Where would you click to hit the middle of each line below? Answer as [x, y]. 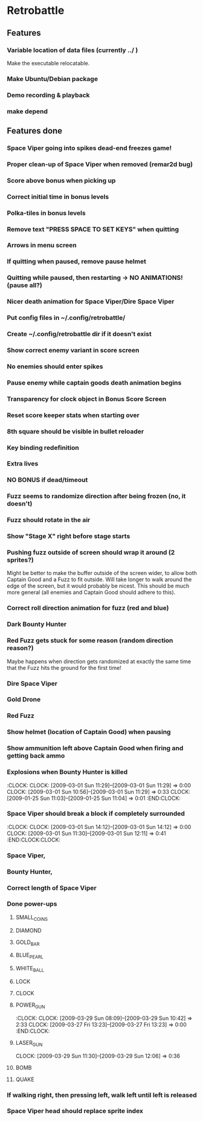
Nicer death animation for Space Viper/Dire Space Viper [91, 302]
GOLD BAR [27, 943]
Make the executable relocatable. [48, 63]
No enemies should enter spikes [55, 366]
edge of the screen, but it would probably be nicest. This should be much [98, 586]
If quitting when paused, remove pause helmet [77, 262]
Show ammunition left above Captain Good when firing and [95, 749]
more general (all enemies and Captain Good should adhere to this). [91, 593]
